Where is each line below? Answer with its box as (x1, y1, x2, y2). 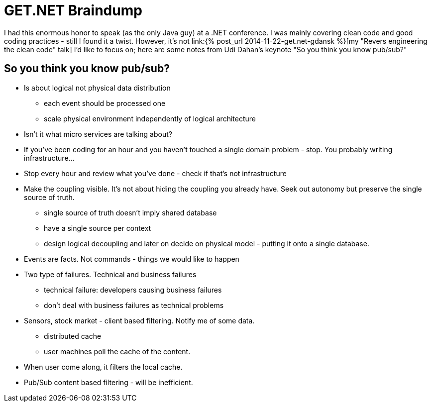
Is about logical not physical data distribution (24, 83, 171, 92)
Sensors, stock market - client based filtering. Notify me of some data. (24, 316, 255, 325)
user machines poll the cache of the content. (44, 347, 191, 356)
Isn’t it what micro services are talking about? (24, 129, 172, 138)
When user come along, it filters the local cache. (24, 362, 183, 371)
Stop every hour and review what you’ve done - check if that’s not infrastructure (24, 169, 287, 178)
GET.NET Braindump (4, 2, 142, 19)
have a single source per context (44, 223, 151, 232)
